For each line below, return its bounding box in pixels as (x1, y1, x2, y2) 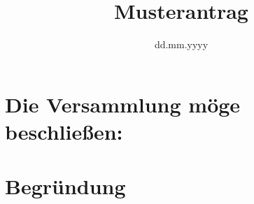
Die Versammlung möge (5, 89, 241, 118)
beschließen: (5, 117, 123, 145)
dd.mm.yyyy (154, 37, 209, 52)
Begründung (5, 172, 126, 201)
